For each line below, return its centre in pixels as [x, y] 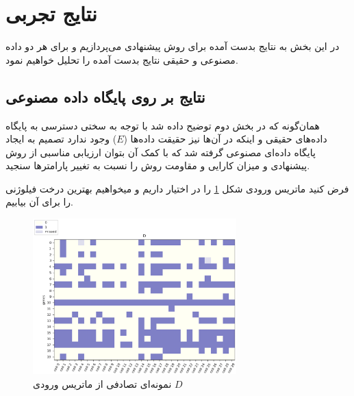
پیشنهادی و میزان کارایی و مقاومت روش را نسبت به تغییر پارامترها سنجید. [158, 165]
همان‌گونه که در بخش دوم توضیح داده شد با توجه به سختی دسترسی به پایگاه [163, 125]
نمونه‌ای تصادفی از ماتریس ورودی [102, 383]
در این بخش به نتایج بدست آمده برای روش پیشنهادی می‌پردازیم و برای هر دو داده [173, 46]
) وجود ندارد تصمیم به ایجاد [61, 139]
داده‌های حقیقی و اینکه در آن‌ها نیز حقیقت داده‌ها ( [225, 139]
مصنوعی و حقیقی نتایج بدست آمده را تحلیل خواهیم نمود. [122, 59]
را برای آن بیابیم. [40, 202]
